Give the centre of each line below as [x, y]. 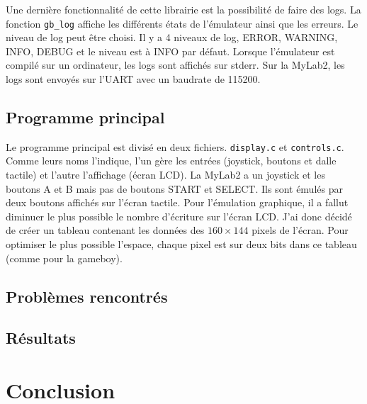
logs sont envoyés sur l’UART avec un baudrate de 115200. [133, 79]
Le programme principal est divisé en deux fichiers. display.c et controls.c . [175, 146]
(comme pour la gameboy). [64, 258]
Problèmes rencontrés [87, 296]
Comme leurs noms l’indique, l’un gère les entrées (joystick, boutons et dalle [171, 161]
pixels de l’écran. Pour [300, 230]
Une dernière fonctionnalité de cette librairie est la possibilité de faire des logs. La [183, 9]
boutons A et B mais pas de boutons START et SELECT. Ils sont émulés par [174, 188]
